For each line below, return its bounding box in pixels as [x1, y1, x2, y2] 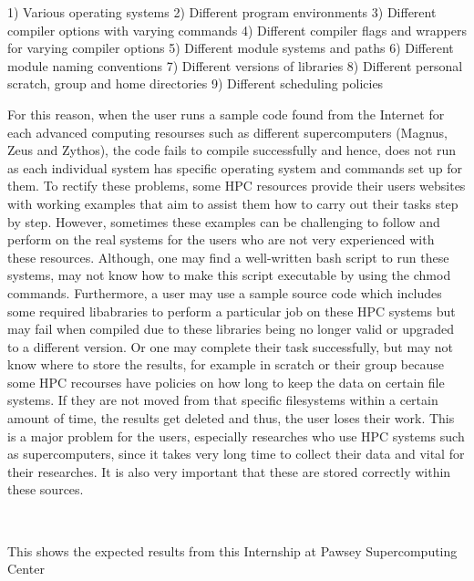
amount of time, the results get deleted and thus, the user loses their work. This [7, 409, 455, 428]
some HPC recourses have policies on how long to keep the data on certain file [7, 372, 445, 391]
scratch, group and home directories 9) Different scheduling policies [7, 74, 384, 93]
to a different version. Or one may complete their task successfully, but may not [7, 337, 453, 356]
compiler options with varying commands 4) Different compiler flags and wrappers [7, 20, 467, 39]
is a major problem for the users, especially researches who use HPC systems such [7, 426, 465, 445]
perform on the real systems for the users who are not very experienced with [7, 230, 435, 249]
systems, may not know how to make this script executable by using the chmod [7, 265, 451, 285]
